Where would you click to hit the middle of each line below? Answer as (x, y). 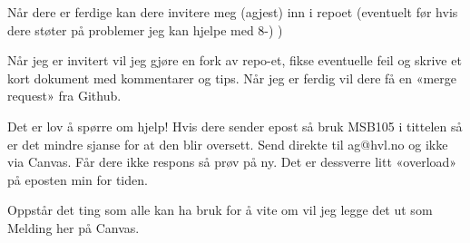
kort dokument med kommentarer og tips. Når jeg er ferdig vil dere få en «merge (232, 78)
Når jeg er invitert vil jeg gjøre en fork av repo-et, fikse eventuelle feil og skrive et (235, 60)
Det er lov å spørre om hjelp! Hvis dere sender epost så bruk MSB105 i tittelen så (235, 126)
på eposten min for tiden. (78, 179)
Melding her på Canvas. (73, 227)
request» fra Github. (64, 96)
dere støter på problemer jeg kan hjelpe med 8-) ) (145, 29)
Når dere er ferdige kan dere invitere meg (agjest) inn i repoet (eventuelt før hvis (233, 12)
